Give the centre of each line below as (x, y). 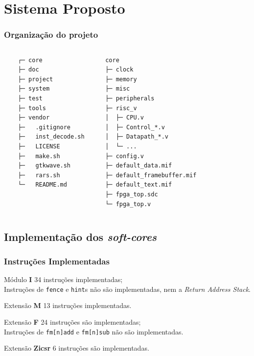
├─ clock (119, 70)
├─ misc (118, 89)
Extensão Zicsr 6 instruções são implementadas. (77, 348)
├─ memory (121, 79)
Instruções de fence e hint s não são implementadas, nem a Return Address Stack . (127, 289)
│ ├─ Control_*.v (135, 127)
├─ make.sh (39, 156)
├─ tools (32, 108)
